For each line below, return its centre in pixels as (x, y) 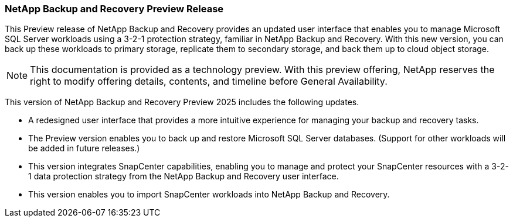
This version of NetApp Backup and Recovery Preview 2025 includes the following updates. (182, 102)
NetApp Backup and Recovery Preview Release (114, 9)
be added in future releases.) (84, 148)
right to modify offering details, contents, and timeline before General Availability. (209, 81)
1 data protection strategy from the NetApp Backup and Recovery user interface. (184, 176)
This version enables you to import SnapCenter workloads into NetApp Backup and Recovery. (209, 195)
